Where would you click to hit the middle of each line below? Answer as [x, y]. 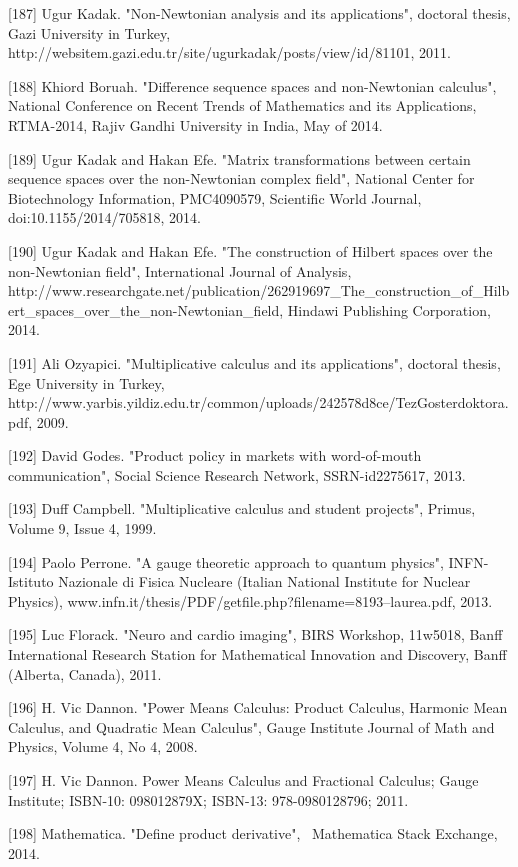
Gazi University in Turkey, [89, 32]
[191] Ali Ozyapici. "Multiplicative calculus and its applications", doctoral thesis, [254, 362]
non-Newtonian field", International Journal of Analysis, [180, 270]
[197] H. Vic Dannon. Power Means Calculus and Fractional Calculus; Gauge [243, 780]
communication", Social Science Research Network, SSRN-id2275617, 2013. [237, 474]
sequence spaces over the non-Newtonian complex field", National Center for [241, 178]
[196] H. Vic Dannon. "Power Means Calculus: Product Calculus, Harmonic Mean [258, 707]
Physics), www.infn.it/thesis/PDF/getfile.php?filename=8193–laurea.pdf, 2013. [250, 600]
